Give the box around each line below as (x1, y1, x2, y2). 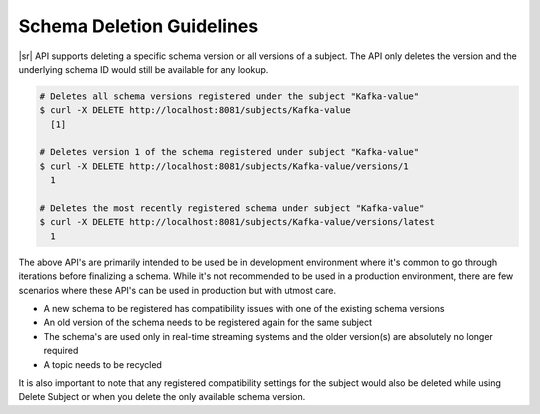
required (43, 345, 79, 357)
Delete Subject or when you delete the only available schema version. (18, 391, 306, 403)
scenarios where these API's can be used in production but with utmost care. (18, 284, 337, 296)
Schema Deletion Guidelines (18, 15, 259, 37)
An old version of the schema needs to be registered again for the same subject (43, 316, 372, 329)
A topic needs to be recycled (43, 358, 162, 370)
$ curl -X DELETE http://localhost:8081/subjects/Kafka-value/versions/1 (39, 160, 409, 172)
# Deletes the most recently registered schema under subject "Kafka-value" (39, 203, 425, 214)
